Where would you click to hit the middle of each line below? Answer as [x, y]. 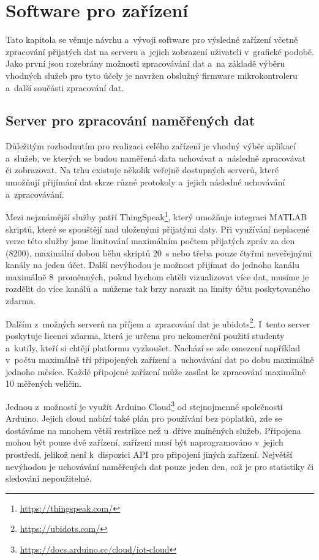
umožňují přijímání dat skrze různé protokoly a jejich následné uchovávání [145, 182]
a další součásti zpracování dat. [65, 87]
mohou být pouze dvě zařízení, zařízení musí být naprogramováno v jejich [144, 442]
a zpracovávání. [35, 194]
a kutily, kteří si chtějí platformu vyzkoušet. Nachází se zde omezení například [153, 347]
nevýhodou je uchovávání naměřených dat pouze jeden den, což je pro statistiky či [160, 466]
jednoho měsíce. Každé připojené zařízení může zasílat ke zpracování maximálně [156, 371]
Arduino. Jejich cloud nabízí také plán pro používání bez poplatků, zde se [144, 418]
